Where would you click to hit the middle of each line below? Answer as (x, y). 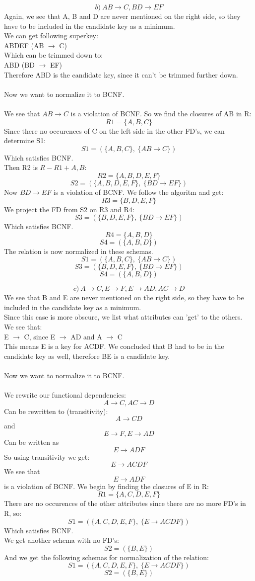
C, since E (40, 336)
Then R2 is (21, 167)
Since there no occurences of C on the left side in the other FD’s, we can (114, 130)
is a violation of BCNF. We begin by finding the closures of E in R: (106, 486)
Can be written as (32, 442)
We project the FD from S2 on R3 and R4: (69, 209)
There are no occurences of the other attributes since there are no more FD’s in (125, 503)
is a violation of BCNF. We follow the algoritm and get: (138, 192)
